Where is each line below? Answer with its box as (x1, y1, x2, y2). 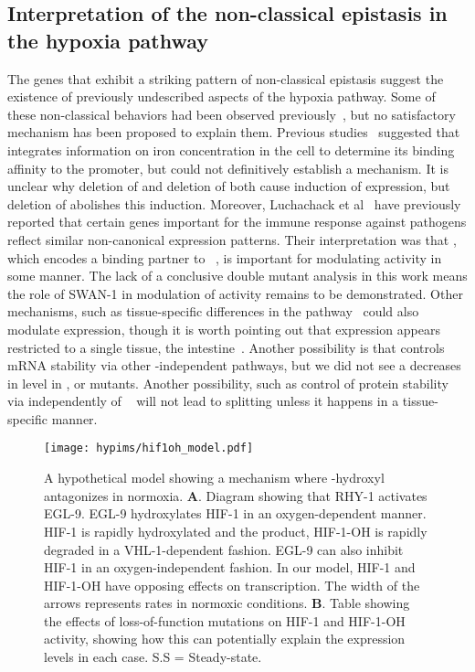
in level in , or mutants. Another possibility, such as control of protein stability (7, 373, 449, 392)
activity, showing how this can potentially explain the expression (44, 629, 406, 648)
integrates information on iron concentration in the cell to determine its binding (7, 140, 455, 159)
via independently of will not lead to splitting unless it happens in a (7, 391, 399, 411)
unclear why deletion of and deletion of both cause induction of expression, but (7, 176, 450, 196)
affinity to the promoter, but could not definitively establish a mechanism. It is (7, 158, 449, 177)
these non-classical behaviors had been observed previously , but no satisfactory (7, 104, 456, 123)
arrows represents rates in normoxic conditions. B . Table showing (44, 593, 410, 613)
